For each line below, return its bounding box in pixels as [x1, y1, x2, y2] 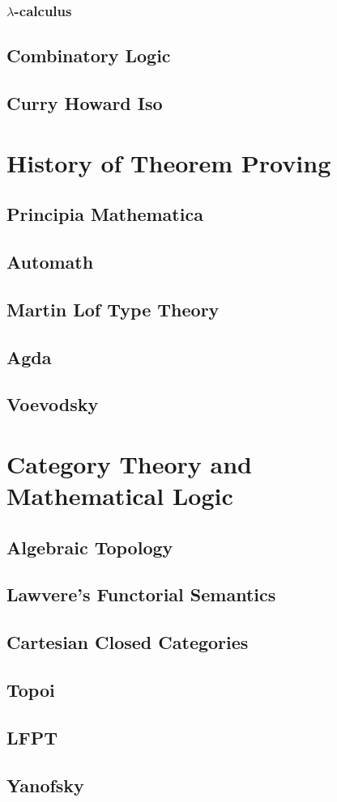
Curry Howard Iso [6, 91, 163, 116]
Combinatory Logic [6, 43, 171, 68]
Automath [6, 248, 94, 274]
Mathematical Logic [6, 479, 233, 512]
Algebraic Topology [6, 534, 173, 559]
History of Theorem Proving [6, 146, 331, 179]
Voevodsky [6, 392, 99, 417]
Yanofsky [6, 772, 84, 797]
